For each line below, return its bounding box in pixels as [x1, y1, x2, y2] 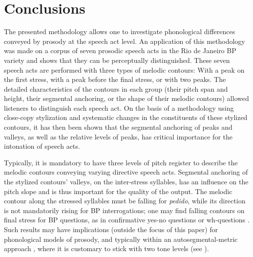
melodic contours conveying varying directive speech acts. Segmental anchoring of [4, 167, 248, 177]
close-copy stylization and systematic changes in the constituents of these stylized [4, 112, 248, 122]
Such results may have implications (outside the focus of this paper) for [4, 224, 218, 234]
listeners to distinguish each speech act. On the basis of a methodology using [4, 102, 234, 113]
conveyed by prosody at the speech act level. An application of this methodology [4, 36, 245, 46]
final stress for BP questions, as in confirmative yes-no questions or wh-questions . [4, 215, 250, 225]
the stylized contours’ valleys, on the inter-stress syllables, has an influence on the [4, 177, 249, 187]
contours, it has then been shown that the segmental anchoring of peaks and [4, 122, 232, 132]
